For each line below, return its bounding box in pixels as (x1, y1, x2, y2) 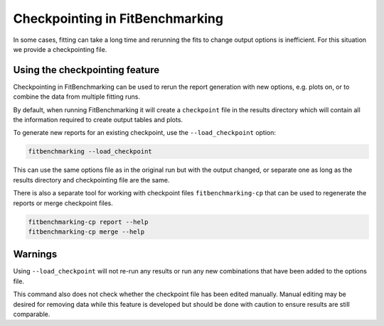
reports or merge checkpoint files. (13, 199, 113, 207)
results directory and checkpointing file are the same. (13, 175, 170, 184)
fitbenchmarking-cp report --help (28, 217, 149, 226)
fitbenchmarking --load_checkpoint (28, 148, 152, 156)
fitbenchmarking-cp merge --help (28, 227, 145, 236)
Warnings (13, 249, 58, 261)
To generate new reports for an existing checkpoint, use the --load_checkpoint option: (13, 129, 277, 137)
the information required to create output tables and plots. (13, 116, 183, 124)
